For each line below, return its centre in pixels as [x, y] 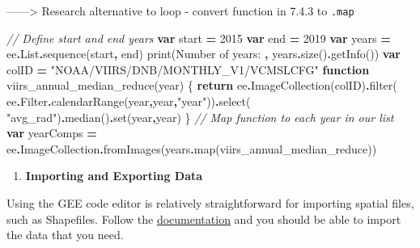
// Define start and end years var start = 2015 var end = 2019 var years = [199, 38]
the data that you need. [65, 235]
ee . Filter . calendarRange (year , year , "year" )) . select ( [129, 101]
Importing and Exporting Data [114, 176]
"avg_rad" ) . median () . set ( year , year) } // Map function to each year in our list [200, 117]
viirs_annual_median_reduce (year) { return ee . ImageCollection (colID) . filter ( [202, 85]
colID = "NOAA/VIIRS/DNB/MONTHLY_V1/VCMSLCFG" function [188, 69]
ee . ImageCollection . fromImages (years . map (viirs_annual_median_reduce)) [192, 148]
